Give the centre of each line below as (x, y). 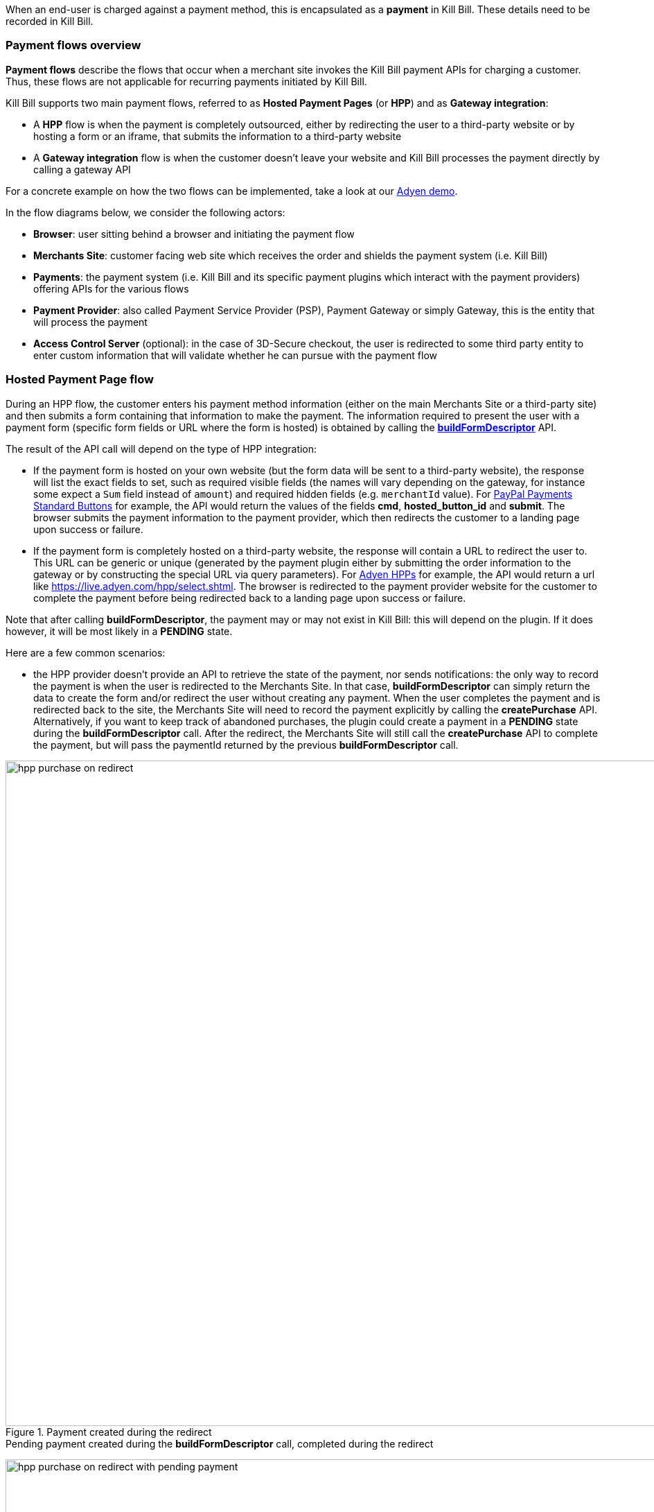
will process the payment (90, 322)
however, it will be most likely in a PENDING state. (119, 631)
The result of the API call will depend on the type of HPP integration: (161, 449)
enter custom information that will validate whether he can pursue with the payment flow (236, 355)
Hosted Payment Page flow (80, 380)
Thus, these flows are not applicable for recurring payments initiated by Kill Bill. (186, 81)
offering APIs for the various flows (111, 288)
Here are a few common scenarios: (86, 652)
